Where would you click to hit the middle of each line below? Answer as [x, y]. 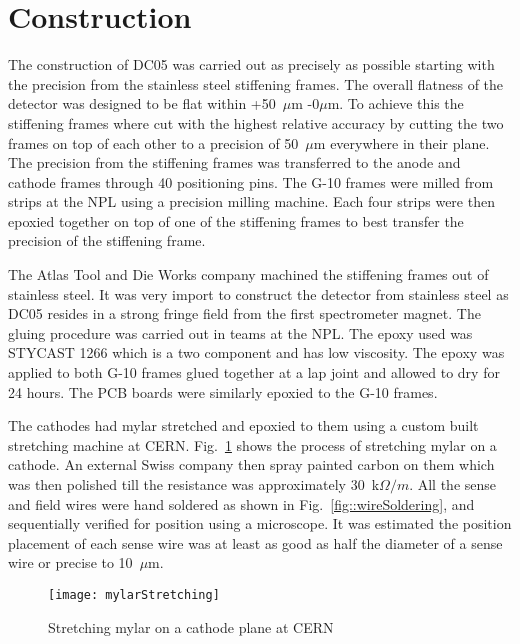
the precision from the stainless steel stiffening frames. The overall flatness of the [256, 83]
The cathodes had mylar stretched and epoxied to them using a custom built [243, 425]
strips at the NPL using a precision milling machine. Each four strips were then [251, 201]
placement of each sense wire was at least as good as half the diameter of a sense [255, 542]
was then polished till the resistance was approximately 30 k [194, 484]
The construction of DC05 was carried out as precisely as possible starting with [251, 64]
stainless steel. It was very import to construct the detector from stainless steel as [258, 293]
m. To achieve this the [395, 103]
